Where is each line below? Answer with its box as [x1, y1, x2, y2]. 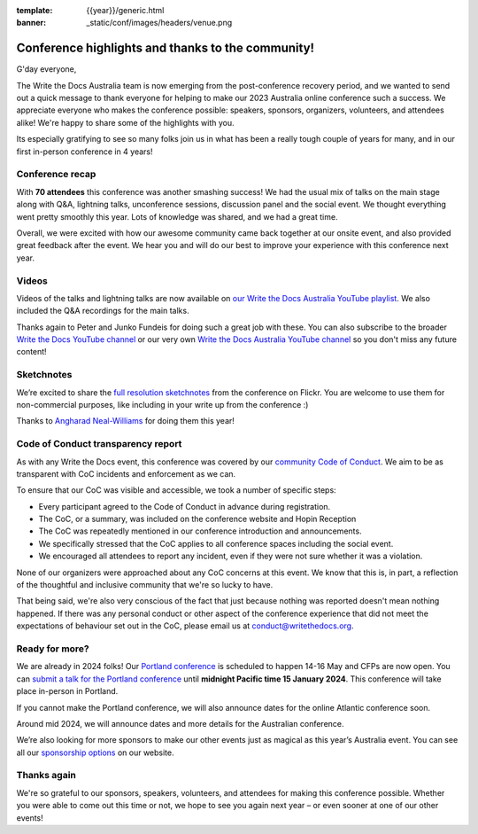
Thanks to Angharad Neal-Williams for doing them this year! [16, 416, 235, 426]
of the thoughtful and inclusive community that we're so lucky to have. [16, 580, 274, 590]
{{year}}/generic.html [86, 5, 165, 15]
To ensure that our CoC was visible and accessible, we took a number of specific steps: [16, 485, 336, 495]
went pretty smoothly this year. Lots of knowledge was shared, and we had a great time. [16, 211, 338, 222]
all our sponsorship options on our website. [16, 747, 174, 758]
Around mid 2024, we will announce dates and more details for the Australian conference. [16, 718, 344, 729]
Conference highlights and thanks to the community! [16, 41, 314, 56]
